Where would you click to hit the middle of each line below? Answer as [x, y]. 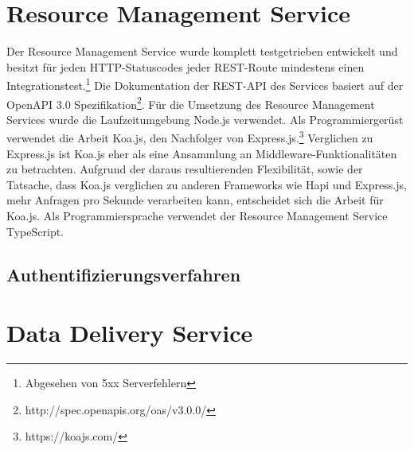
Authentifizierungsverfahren [124, 274]
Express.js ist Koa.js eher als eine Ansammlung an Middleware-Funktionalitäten [202, 153]
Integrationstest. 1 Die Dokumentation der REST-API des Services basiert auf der [205, 84]
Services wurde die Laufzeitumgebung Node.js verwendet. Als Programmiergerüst [205, 119]
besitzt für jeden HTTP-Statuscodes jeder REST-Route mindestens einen [186, 66]
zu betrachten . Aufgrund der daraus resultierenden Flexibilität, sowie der [185, 169]
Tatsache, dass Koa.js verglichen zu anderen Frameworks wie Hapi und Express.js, [207, 184]
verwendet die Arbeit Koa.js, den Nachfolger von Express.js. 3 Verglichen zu [190, 137]
